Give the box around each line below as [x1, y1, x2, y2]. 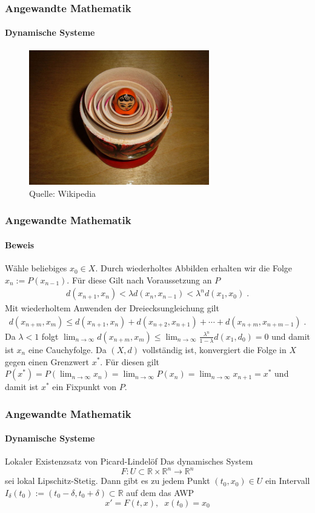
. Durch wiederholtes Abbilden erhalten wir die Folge [95, 262, 292, 274]
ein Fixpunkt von [52, 380, 116, 393]
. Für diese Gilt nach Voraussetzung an [67, 273, 212, 286]
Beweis [5, 238, 35, 251]
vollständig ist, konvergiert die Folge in [142, 343, 287, 356]
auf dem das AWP [126, 486, 194, 499]
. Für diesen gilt [100, 355, 159, 368]
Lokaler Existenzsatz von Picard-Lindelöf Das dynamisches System [5, 455, 253, 468]
